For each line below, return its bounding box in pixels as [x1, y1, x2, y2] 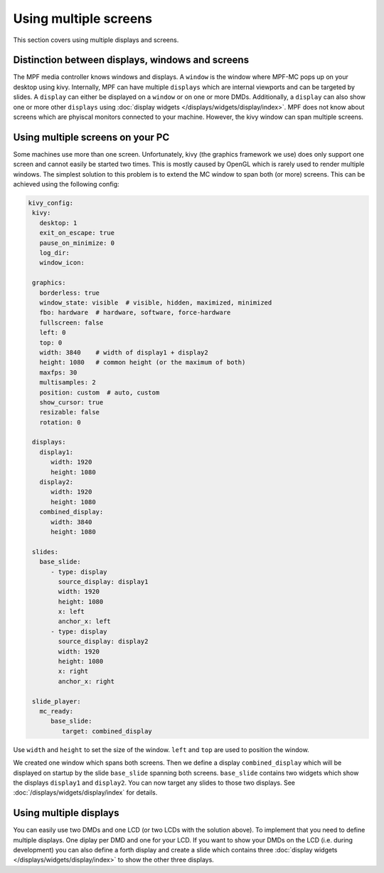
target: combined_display [61, 727, 152, 735]
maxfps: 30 [39, 368, 78, 377]
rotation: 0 [39, 418, 81, 427]
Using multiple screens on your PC [13, 131, 170, 143]
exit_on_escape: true [39, 229, 115, 237]
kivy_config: [28, 199, 74, 207]
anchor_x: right [58, 677, 115, 685]
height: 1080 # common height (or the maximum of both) [39, 358, 246, 367]
